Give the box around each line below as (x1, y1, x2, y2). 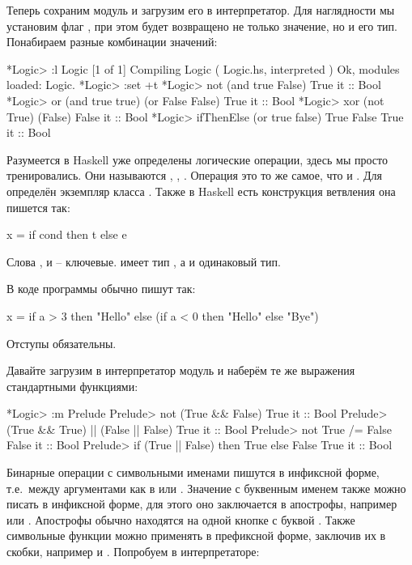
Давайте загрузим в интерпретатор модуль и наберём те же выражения (6, 362, 355, 379)
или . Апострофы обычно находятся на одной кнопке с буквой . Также (6, 511, 355, 528)
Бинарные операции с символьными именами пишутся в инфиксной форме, (6, 464, 380, 481)
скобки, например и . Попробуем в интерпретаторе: (6, 543, 260, 560)
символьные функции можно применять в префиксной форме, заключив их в (6, 527, 386, 544)
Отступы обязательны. (6, 334, 117, 351)
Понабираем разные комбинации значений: (6, 33, 218, 50)
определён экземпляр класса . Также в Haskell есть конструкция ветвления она (6, 182, 396, 199)
